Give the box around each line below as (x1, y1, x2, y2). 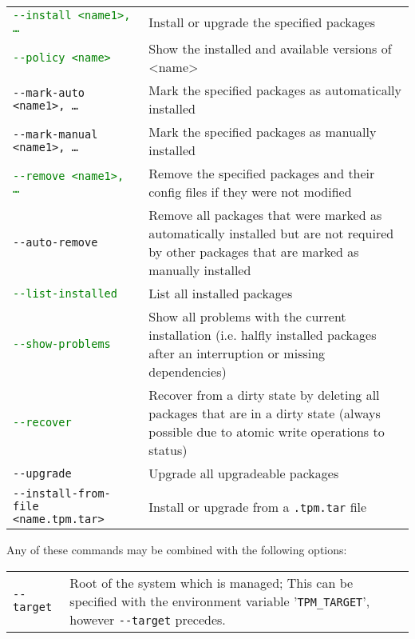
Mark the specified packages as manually (148, 122, 377, 141)
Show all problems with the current (148, 307, 346, 325)
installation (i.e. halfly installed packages (148, 325, 377, 344)
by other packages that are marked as (148, 242, 359, 261)
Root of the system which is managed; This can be (69, 573, 354, 592)
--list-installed (13, 286, 117, 300)
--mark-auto (13, 86, 85, 99)
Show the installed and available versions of (148, 39, 392, 58)
